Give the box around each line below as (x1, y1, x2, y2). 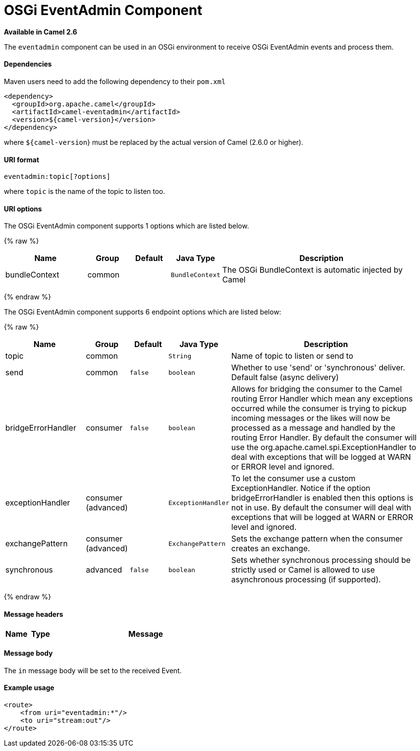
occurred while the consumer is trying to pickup (231, 403, 407, 414)
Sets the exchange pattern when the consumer (231, 534, 403, 544)
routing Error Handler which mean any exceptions (231, 394, 413, 404)
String (168, 352, 192, 360)
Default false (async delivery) (231, 372, 339, 383)
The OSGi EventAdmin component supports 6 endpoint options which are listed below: (4, 308, 281, 316)
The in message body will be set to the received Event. (4, 666, 182, 675)
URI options (4, 204, 42, 213)
